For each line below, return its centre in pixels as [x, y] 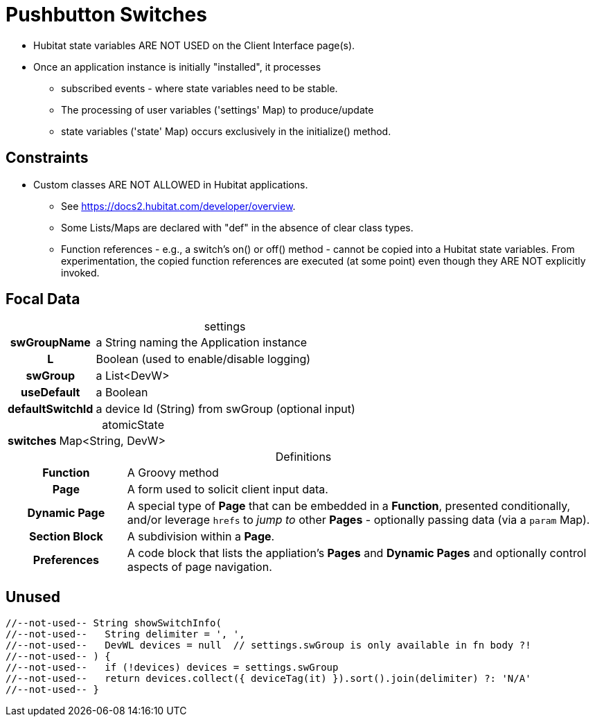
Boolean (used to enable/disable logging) [203, 359]
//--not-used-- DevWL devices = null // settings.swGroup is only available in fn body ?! [268, 645]
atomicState [133, 425]
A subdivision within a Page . [201, 537]
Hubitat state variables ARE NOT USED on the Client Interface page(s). [194, 45]
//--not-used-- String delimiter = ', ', [125, 634]
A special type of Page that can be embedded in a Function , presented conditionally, [349, 506]
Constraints [47, 158]
